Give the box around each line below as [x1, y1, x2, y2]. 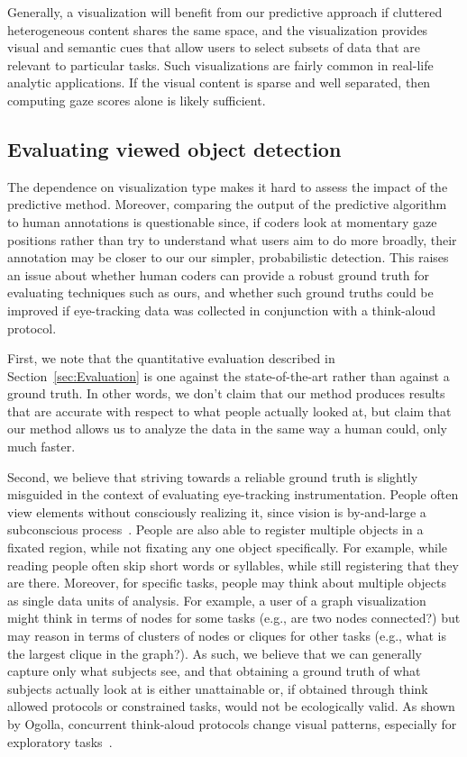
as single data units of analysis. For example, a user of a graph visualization [7, 590, 426, 609]
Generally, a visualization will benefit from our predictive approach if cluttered [7, 3, 443, 21]
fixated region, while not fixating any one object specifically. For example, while [7, 538, 448, 557]
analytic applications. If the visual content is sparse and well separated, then [7, 73, 431, 92]
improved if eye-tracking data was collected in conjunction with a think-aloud [7, 300, 436, 319]
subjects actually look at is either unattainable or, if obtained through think [7, 679, 428, 698]
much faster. [7, 437, 76, 456]
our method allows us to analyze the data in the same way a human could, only [7, 419, 447, 438]
